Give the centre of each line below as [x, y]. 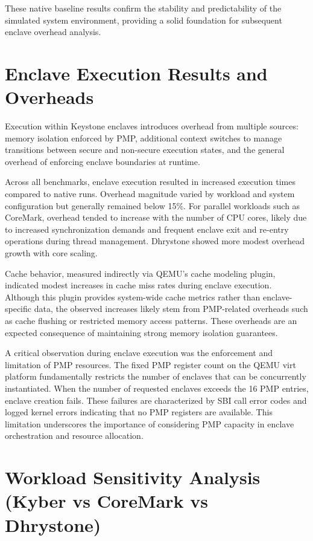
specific [18, 309]
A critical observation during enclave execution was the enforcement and [139, 353]
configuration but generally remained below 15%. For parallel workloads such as [153, 205]
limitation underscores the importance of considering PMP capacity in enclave [150, 423]
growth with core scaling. [51, 253]
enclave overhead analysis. [53, 32]
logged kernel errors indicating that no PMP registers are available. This [139, 412]
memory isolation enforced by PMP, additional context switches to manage [144, 138]
